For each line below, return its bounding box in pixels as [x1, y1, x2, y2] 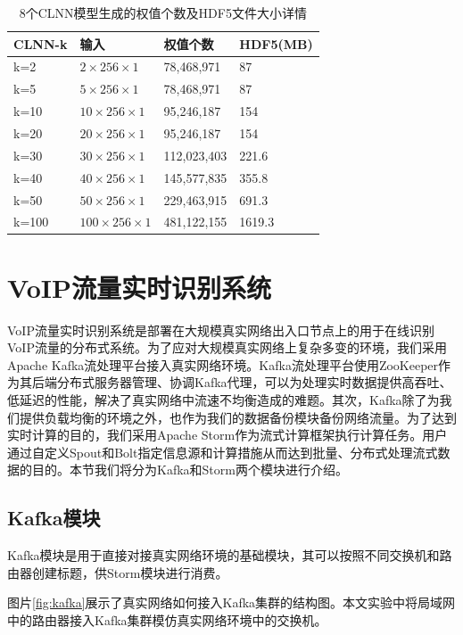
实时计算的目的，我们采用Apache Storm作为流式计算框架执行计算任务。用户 [7, 425, 448, 444]
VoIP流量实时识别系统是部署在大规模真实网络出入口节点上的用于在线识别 [7, 320, 434, 339]
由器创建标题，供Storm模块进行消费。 [7, 563, 228, 581]
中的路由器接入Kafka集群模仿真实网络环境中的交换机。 [7, 610, 327, 629]
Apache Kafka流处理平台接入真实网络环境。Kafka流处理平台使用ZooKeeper [7, 355, 439, 374]
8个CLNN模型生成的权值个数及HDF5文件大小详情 [19, 4, 307, 21]
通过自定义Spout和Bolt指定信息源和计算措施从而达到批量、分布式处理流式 [7, 442, 438, 461]
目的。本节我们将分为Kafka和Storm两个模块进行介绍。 [31, 460, 348, 479]
